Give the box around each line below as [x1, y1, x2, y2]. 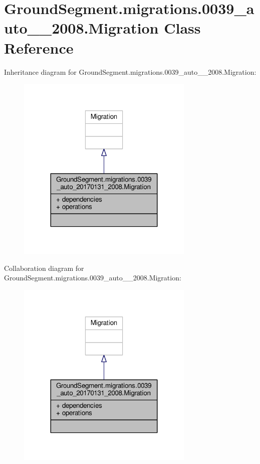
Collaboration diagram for [4, 262, 84, 273]
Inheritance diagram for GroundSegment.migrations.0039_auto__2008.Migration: [4, 66, 256, 77]
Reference [4, 37, 74, 58]
